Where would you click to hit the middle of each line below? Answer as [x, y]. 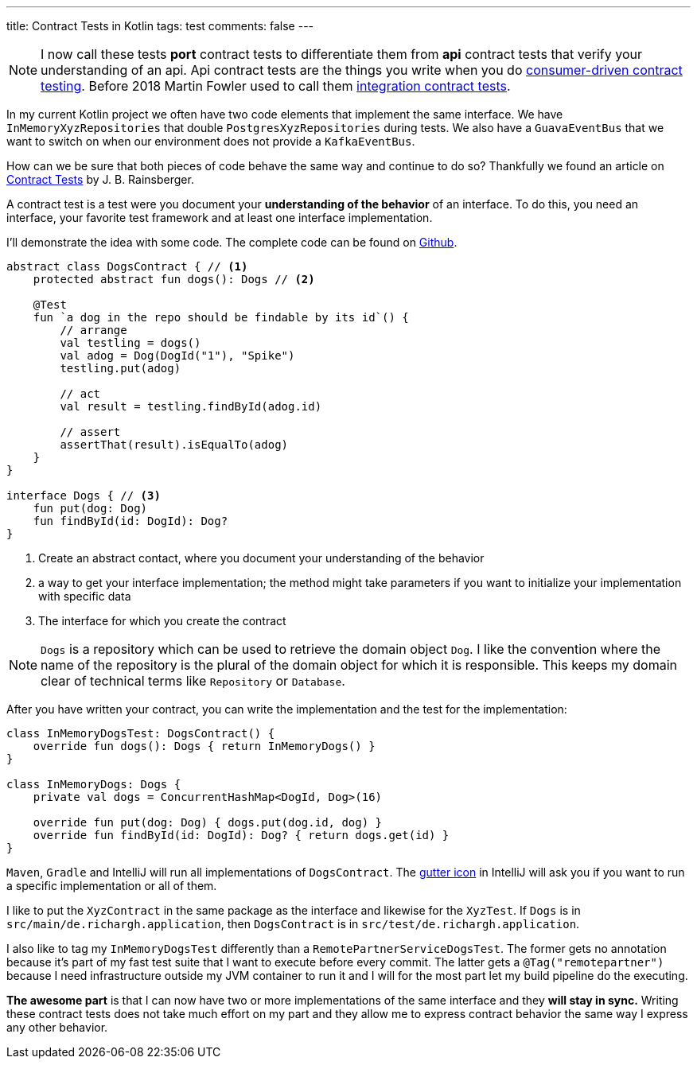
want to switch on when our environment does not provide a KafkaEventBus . [211, 141]
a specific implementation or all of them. [112, 886]
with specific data [85, 596]
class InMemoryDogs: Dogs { [94, 784]
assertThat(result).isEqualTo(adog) [174, 445]
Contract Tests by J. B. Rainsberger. [100, 179]
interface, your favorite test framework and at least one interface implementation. [220, 218]
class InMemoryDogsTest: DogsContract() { [141, 733]
